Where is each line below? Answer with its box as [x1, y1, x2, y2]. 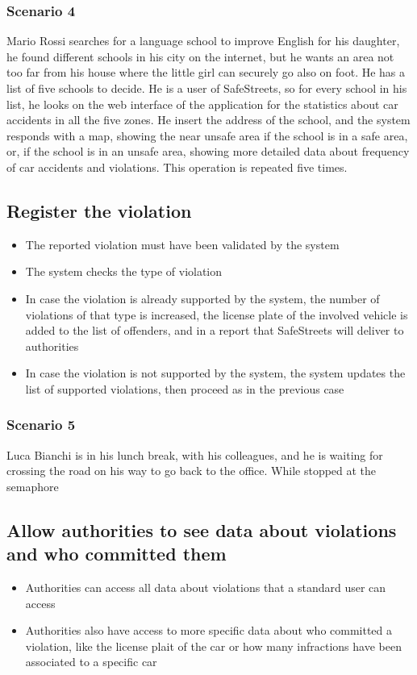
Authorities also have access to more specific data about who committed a [25, 622, 393, 639]
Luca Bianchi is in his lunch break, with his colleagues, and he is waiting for [6, 446, 383, 463]
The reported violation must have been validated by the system [25, 235, 340, 252]
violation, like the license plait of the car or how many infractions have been [25, 637, 402, 654]
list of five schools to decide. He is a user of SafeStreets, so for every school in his [6, 80, 407, 96]
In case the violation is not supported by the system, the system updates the [25, 365, 406, 381]
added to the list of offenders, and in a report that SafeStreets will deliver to [25, 322, 404, 339]
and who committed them [6, 541, 227, 566]
